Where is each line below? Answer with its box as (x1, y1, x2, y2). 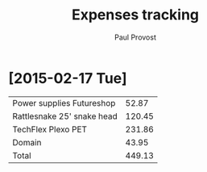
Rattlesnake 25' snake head (12, 111, 118, 122)
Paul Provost (114, 32, 157, 42)
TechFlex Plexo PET (12, 124, 87, 135)
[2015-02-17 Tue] (8, 69, 127, 87)
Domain (12, 136, 42, 148)
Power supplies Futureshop (12, 97, 116, 108)
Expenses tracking (71, 6, 200, 24)
